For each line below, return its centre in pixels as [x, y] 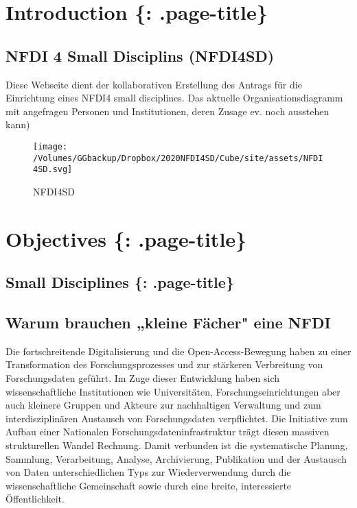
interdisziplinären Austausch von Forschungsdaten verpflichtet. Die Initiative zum [177, 418]
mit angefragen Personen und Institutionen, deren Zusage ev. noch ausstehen [168, 111]
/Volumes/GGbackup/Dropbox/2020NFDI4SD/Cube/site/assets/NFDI [178, 158]
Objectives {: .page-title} [126, 238]
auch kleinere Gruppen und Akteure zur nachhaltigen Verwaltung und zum [163, 405]
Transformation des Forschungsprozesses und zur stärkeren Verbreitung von [164, 364]
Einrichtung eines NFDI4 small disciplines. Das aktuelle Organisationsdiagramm [174, 98]
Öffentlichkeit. [35, 499]
